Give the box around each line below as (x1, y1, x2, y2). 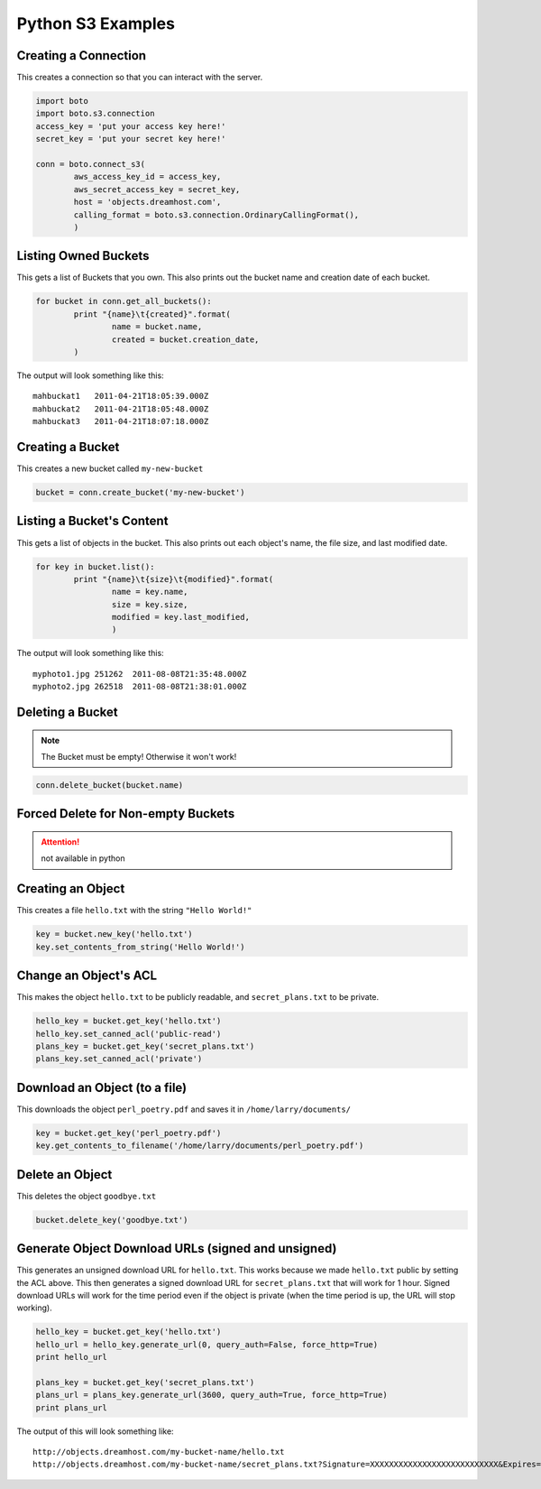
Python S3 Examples (16, 14, 176, 33)
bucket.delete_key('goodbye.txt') (35, 1215, 188, 1225)
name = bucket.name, (111, 321, 203, 332)
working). (16, 1302, 53, 1313)
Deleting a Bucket (16, 705, 118, 720)
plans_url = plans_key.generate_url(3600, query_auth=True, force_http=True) (35, 1390, 388, 1401)
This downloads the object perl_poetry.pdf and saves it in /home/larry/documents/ (16, 1104, 352, 1114)
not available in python (41, 853, 125, 864)
